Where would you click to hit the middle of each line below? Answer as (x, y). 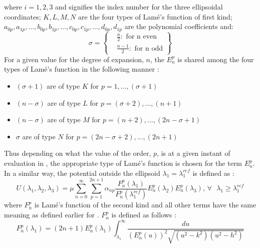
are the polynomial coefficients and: (179, 26)
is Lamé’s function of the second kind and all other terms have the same (145, 205)
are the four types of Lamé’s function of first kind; (155, 16)
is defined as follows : (144, 215)
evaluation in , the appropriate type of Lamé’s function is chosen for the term (123, 163)
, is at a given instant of (194, 153)
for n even (142, 37)
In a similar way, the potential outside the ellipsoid (82, 173)
